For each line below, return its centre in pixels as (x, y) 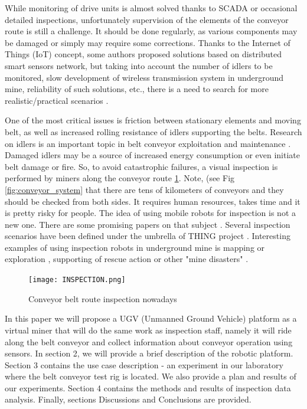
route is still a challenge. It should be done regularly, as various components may (151, 31)
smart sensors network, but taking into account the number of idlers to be (139, 65)
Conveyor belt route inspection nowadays (103, 298)
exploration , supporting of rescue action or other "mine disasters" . (127, 259)
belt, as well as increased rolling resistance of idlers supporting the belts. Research (153, 131)
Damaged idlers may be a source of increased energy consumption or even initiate (152, 155)
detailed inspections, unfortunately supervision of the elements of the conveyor (147, 19)
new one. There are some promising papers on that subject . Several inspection (148, 224)
